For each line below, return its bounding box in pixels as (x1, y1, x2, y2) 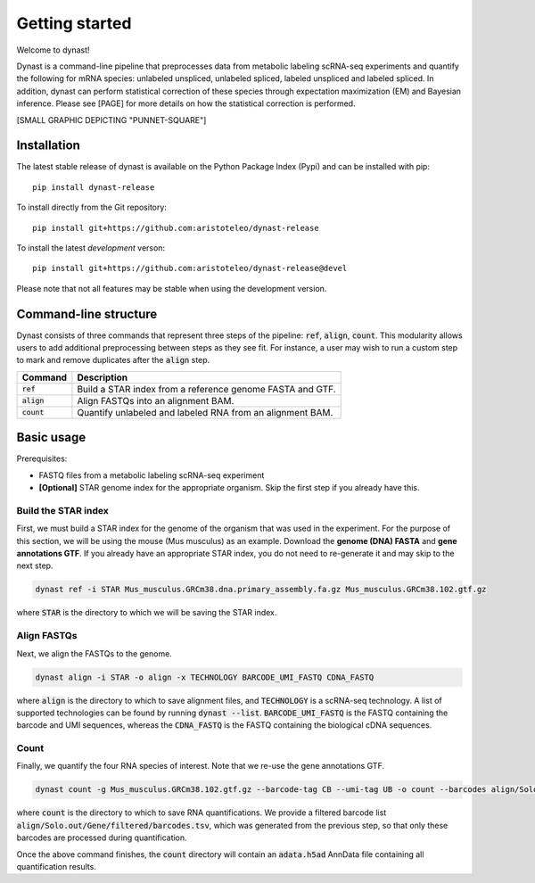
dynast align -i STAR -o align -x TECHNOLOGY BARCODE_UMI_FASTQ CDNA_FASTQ (35, 672, 374, 682)
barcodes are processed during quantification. (16, 832, 187, 843)
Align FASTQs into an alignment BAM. (77, 394, 235, 407)
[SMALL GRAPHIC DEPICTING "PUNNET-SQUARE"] (16, 114, 207, 125)
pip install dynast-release (32, 182, 155, 192)
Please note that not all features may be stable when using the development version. (16, 283, 327, 293)
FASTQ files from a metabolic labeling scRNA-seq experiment (38, 469, 265, 481)
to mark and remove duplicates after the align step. (16, 355, 210, 366)
